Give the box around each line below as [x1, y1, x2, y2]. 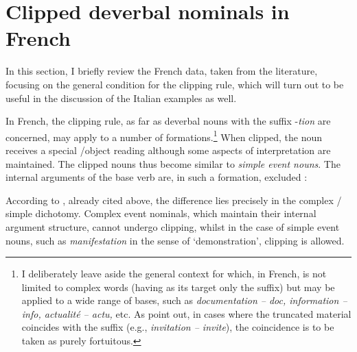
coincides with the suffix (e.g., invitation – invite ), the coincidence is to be [21, 320, 334, 334]
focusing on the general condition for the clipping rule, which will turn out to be [5, 77, 344, 91]
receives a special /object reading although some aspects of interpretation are [5, 142, 331, 157]
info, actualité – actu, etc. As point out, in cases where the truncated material [21, 306, 352, 320]
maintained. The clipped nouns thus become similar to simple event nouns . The [5, 156, 341, 171]
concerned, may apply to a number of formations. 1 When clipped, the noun [5, 127, 323, 144]
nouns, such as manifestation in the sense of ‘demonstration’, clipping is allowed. [5, 233, 345, 247]
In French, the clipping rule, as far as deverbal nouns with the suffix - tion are [5, 114, 331, 128]
